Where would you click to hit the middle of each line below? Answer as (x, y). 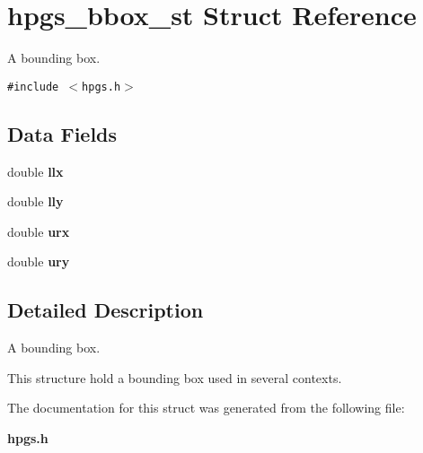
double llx (35, 171)
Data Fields (62, 133)
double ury (39, 261)
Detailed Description (106, 310)
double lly (35, 201)
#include (33, 87)
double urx (39, 231)
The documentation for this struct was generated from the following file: (206, 408)
